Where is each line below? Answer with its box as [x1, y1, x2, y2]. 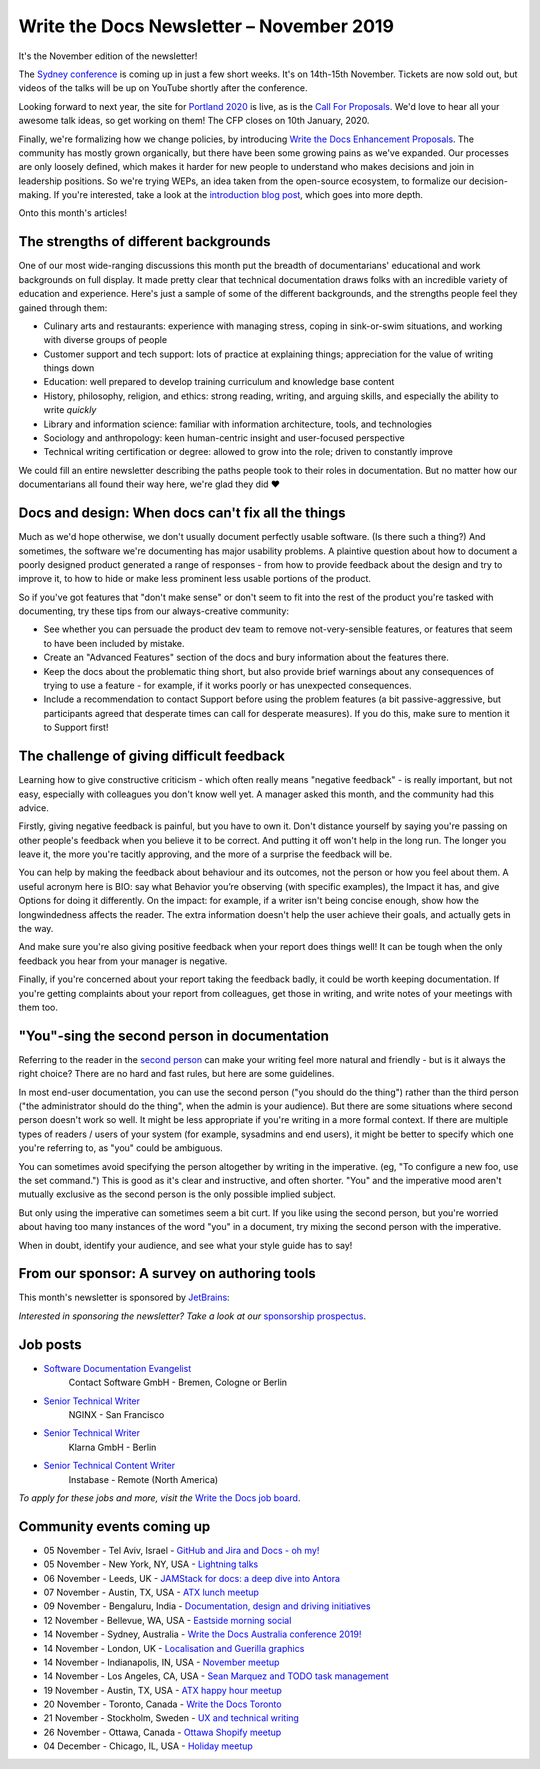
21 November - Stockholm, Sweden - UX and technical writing [43, 1712, 300, 1724]
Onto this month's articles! [18, 207, 127, 219]
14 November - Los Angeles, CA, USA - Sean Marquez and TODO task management [43, 1670, 389, 1682]
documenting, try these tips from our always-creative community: [18, 605, 290, 617]
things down [43, 362, 95, 374]
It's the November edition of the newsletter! [18, 50, 198, 62]
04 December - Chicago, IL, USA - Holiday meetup [43, 1740, 254, 1752]
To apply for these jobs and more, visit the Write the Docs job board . [18, 1491, 301, 1504]
